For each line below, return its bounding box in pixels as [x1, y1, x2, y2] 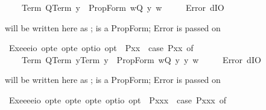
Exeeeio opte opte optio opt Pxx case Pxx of [8, 41, 194, 54]
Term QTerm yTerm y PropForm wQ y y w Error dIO [21, 53, 261, 66]
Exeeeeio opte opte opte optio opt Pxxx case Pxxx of [8, 93, 227, 106]
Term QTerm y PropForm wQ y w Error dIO [21, 1, 224, 13]
